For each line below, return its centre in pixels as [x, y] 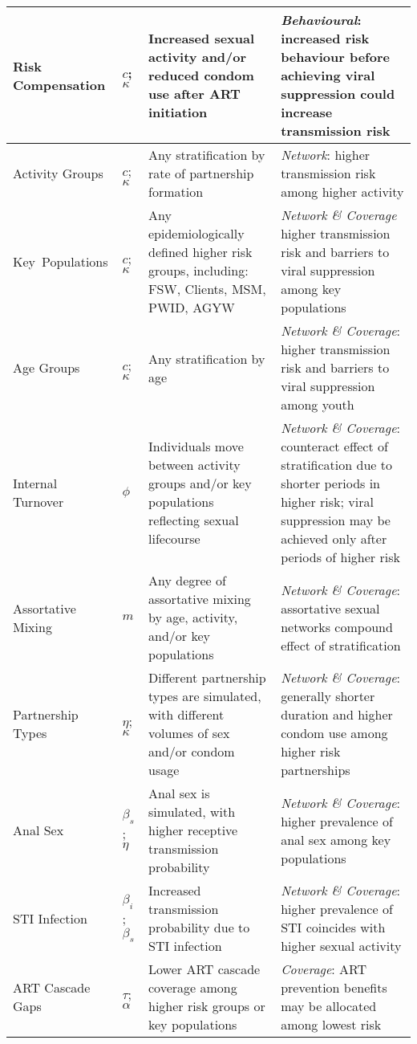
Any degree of [187, 580]
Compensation [59, 84]
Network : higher [326, 155]
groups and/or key [200, 483]
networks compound [337, 626]
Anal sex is [179, 793]
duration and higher [337, 714]
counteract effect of [334, 446]
